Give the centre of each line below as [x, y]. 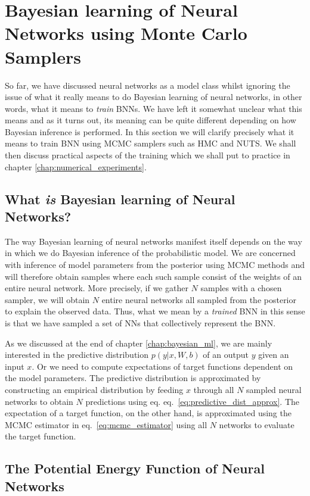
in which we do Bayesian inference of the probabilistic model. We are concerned [150, 253]
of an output [226, 355]
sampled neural [274, 389]
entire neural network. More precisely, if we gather [97, 288]
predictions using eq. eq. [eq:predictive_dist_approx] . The [193, 401]
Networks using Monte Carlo [126, 33]
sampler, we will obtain [47, 299]
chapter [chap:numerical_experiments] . [76, 166]
